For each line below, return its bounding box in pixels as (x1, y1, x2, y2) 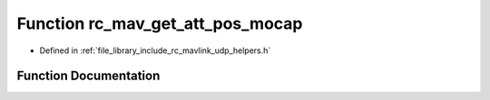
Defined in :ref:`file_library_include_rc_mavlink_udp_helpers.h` (39, 45, 271, 56)
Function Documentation (16, 68, 161, 84)
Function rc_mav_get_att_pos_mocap (16, 14, 303, 33)
